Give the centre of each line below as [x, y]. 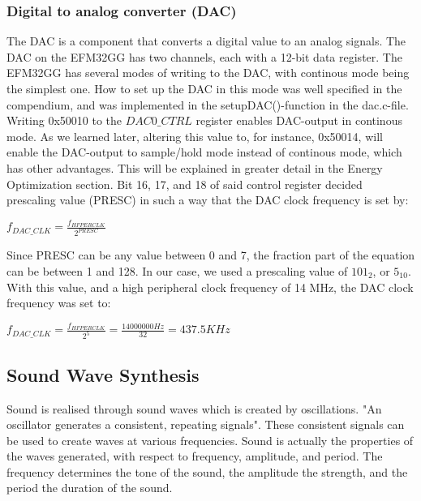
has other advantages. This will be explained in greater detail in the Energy [195, 167]
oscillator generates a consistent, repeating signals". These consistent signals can [206, 424]
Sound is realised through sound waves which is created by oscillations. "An [194, 408]
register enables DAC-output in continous [299, 120]
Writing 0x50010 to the [64, 120]
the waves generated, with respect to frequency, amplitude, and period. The [195, 456]
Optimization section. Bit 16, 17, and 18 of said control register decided [185, 184]
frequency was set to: [59, 303]
